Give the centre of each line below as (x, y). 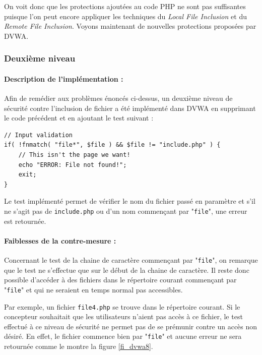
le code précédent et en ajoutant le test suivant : (79, 118)
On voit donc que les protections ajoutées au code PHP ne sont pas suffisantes (125, 6)
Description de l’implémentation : (64, 78)
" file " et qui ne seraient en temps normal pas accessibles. (93, 289)
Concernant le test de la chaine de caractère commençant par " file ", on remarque (131, 260)
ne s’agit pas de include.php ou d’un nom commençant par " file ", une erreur (126, 211)
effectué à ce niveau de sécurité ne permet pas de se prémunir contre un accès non (131, 326)
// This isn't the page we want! (74, 155)
